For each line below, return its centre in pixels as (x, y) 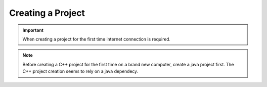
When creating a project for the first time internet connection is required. (96, 39)
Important (33, 30)
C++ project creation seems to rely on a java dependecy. (80, 71)
